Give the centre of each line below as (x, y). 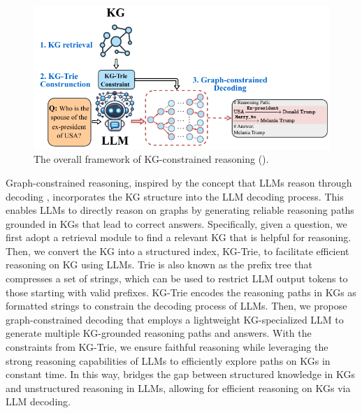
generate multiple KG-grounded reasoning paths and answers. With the (159, 333)
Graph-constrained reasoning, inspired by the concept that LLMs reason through (179, 182)
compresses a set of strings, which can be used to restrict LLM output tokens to (177, 278)
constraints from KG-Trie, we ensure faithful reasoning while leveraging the (167, 347)
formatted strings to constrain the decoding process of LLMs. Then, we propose (176, 306)
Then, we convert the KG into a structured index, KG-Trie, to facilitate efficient (178, 251)
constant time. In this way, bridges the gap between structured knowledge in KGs (180, 374)
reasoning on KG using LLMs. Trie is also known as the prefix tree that (159, 265)
